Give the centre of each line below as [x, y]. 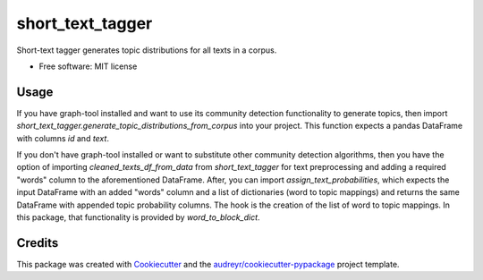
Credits [38, 243]
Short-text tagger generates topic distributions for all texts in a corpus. [147, 50]
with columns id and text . [63, 138]
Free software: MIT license [88, 66]
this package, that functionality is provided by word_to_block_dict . [138, 217]
